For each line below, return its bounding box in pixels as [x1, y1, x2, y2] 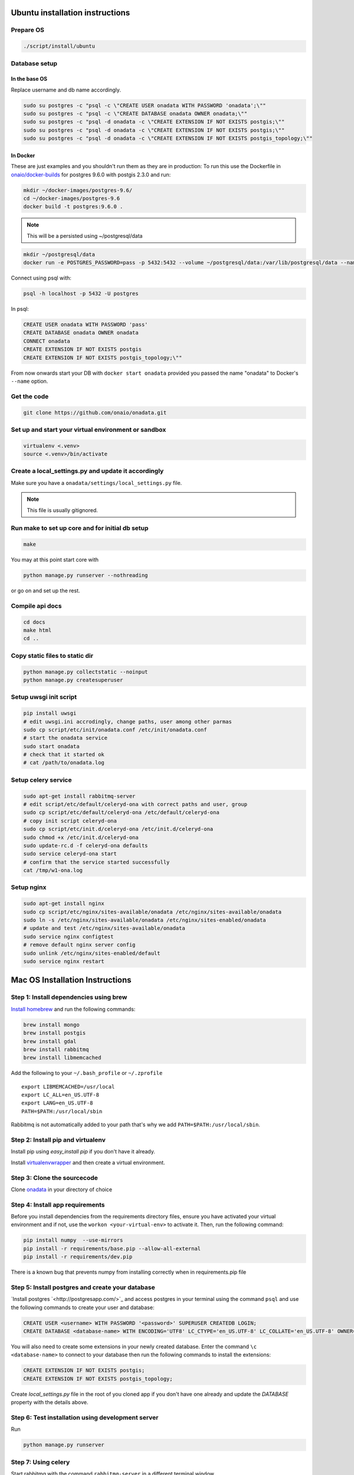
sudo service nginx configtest [23, 933, 114, 940]
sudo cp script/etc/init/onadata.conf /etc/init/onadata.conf [23, 726, 207, 733]
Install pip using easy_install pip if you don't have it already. [11, 1148, 156, 1155]
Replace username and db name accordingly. [11, 86, 121, 93]
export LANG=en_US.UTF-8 [21, 1100, 93, 1106]
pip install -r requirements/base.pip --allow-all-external [23, 1245, 201, 1252]
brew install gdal [23, 1038, 77, 1044]
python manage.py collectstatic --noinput [23, 668, 148, 675]
